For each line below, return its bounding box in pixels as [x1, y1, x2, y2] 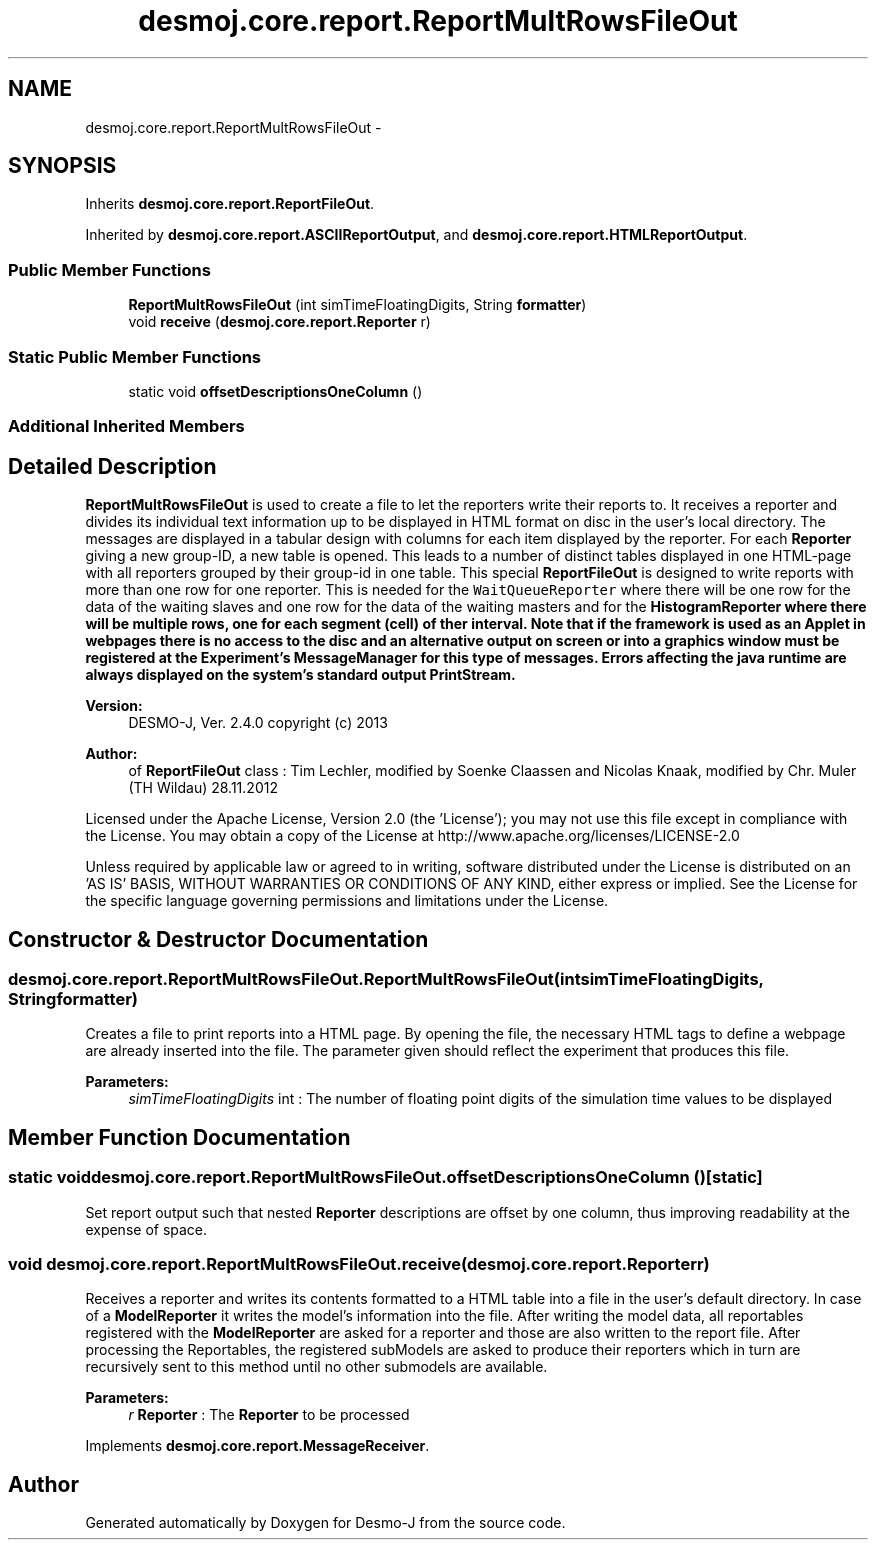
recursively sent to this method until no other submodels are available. [85, 1358, 548, 1376]
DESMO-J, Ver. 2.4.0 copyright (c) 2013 [128, 714, 388, 732]
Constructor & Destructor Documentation [8, 926, 429, 952]
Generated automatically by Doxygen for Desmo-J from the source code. [85, 1514, 566, 1532]
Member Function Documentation [8, 1124, 351, 1150]
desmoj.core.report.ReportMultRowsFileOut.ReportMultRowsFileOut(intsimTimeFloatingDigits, [8, 969, 764, 989]
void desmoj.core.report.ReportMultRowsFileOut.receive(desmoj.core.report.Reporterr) [8, 1253, 710, 1274]
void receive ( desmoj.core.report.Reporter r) [128, 313, 431, 331]
